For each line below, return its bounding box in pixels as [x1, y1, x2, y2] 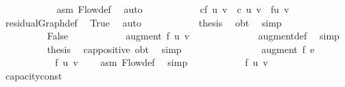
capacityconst [5, 68, 62, 82]
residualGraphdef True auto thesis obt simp [5, 15, 282, 29]
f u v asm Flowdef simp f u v [55, 55, 268, 69]
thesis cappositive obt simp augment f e [47, 41, 315, 56]
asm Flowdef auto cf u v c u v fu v [56, 2, 289, 16]
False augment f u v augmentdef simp [47, 29, 340, 43]
